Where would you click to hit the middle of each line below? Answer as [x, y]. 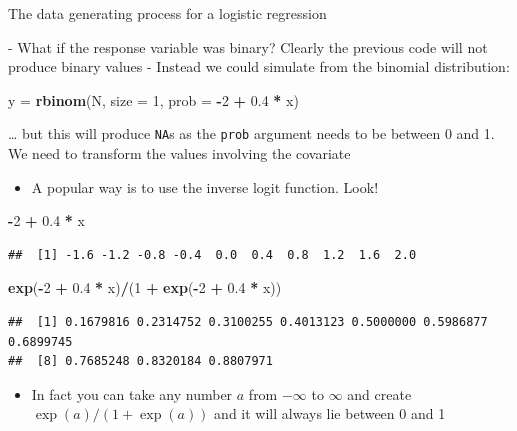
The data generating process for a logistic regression [167, 13]
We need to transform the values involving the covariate [179, 153]
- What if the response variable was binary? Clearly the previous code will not [248, 46]
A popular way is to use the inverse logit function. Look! [205, 186]
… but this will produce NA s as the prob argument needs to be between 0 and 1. [251, 133]
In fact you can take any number [132, 393]
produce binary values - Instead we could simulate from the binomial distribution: [259, 66]
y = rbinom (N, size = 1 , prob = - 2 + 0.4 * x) [153, 99]
